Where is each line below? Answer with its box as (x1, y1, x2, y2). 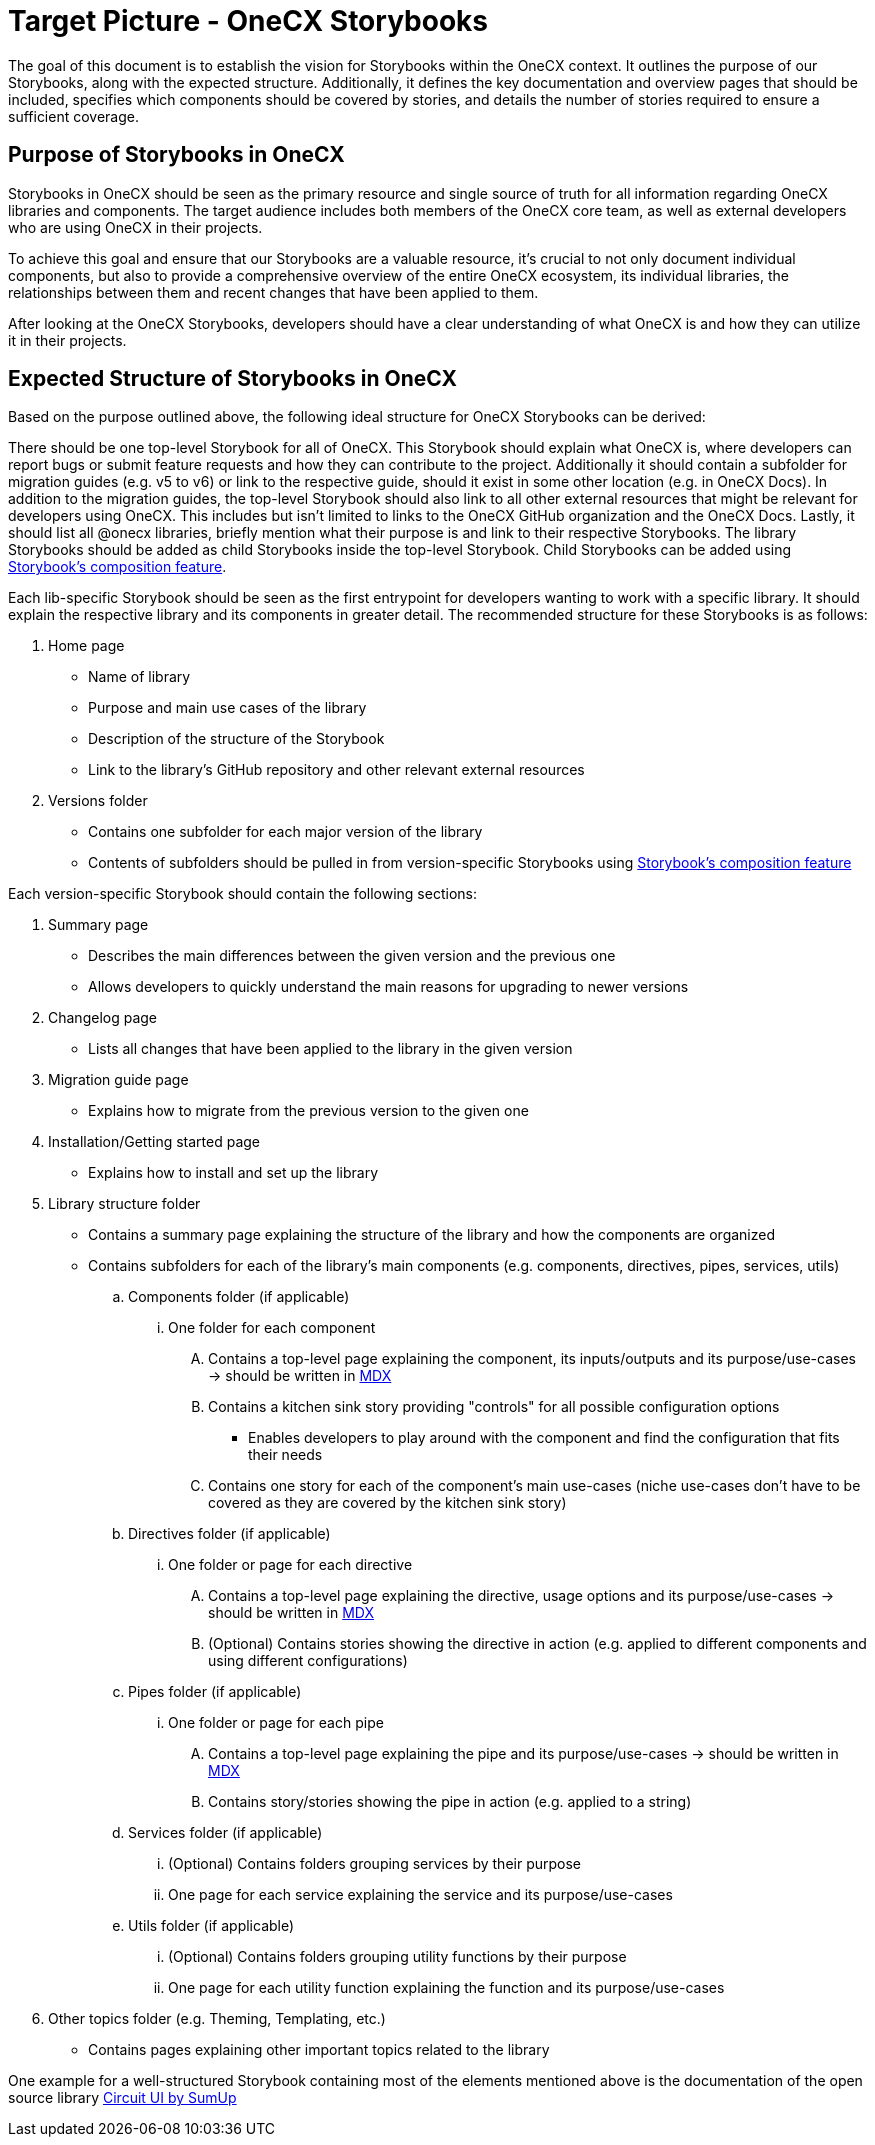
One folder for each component (168, 1319, 376, 1337)
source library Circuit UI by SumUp (8, 2089, 237, 2107)
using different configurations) (208, 1652, 408, 1670)
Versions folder (48, 792, 148, 810)
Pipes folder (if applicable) (128, 1683, 302, 1701)
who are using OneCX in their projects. (8, 218, 263, 236)
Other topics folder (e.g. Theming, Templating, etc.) (48, 2010, 386, 2028)
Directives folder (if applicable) (128, 1525, 331, 1543)
